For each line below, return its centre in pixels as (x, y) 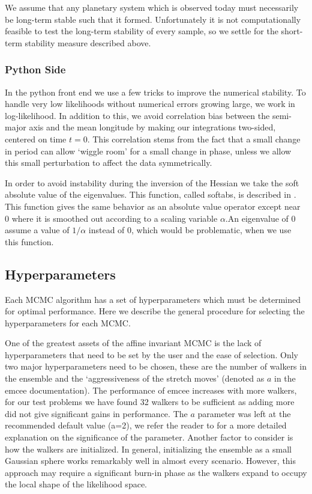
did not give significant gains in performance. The (96, 413)
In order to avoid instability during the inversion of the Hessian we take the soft (152, 182)
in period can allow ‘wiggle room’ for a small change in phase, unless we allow (148, 151)
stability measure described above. (88, 42)
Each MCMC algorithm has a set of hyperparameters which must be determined (153, 299)
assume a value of (37, 230)
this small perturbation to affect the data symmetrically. (109, 163)
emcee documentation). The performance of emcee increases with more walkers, (151, 390)
